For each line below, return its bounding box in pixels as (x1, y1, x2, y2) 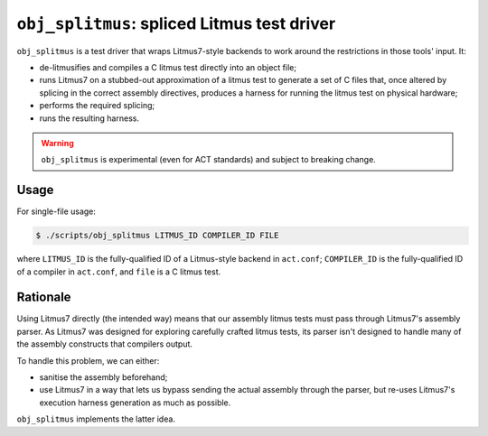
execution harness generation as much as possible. (39, 397, 231, 408)
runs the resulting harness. (39, 113, 140, 124)
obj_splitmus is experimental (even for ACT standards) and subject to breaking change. (41, 154, 377, 165)
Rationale (16, 290, 71, 305)
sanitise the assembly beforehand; (39, 372, 168, 383)
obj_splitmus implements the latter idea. (16, 413, 176, 424)
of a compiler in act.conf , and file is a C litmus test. (16, 266, 221, 277)
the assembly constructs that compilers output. (16, 339, 193, 349)
